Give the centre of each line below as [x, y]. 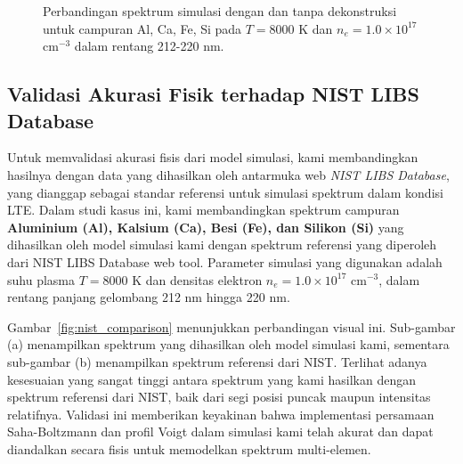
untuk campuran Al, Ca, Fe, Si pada [142, 28]
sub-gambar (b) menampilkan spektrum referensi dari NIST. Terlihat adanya [217, 361]
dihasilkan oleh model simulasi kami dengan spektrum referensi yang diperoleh [222, 244]
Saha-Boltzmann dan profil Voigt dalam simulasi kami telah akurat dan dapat [220, 431]
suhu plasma [41, 279]
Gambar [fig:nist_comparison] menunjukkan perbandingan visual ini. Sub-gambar [231, 326]
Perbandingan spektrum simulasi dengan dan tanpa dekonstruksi [220, 11]
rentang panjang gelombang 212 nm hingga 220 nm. [149, 297]
